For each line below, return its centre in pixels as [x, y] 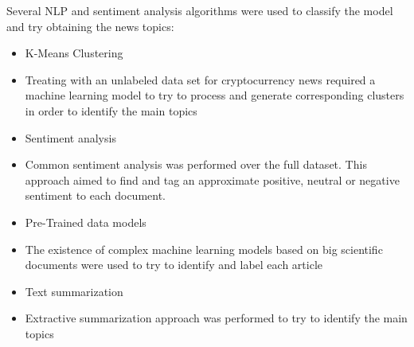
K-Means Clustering [74, 53]
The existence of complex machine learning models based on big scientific [204, 249]
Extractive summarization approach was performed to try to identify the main [216, 318]
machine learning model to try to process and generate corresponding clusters [215, 95]
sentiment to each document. [96, 195]
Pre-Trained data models [86, 222]
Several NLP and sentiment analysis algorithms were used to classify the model [200, 10]
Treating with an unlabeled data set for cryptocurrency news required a [200, 79]
